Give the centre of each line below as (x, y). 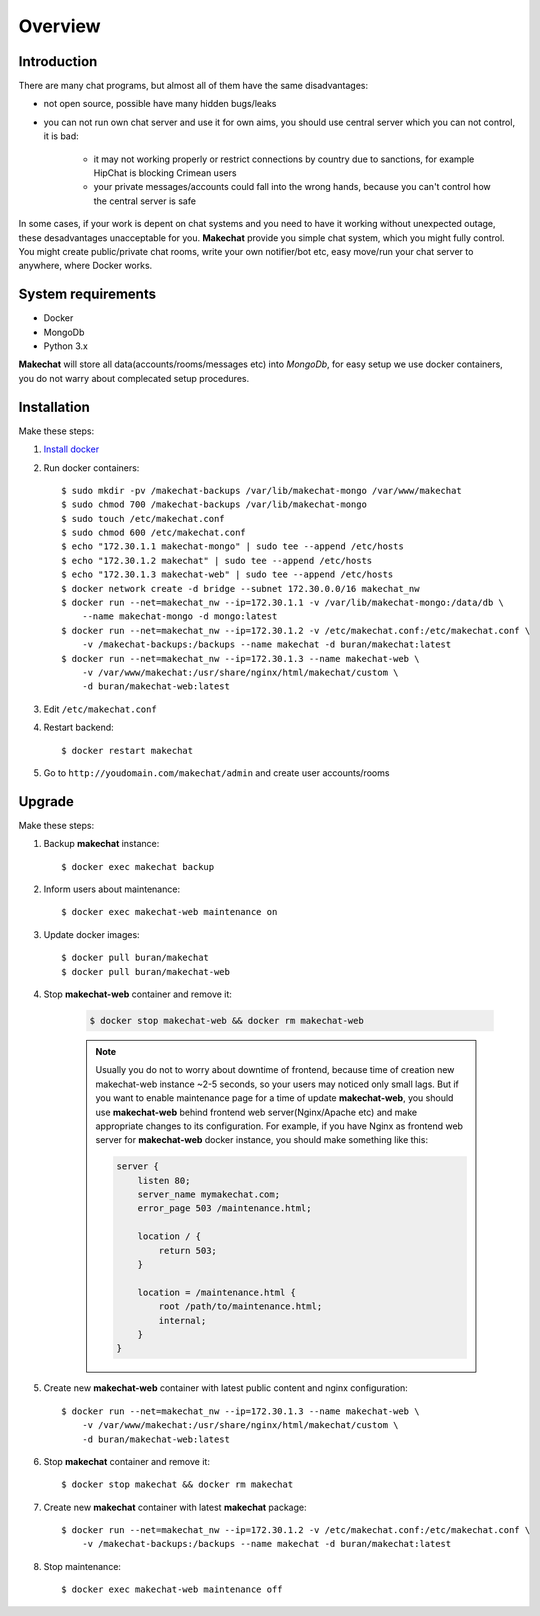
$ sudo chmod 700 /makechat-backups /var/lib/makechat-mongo (214, 504)
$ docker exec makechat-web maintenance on (169, 912)
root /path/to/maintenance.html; (240, 1306)
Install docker (71, 449)
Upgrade (46, 801)
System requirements (87, 294)
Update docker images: (91, 934)
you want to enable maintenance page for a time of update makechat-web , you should (274, 1098)
